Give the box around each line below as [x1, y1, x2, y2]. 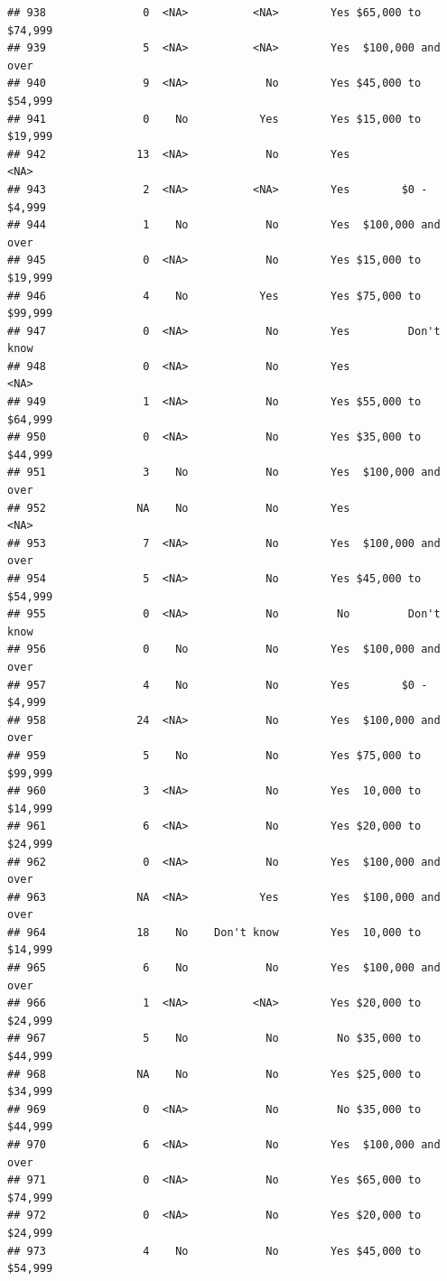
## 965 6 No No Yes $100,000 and [7, 961, 441, 975]
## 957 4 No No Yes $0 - [7, 678, 428, 692]
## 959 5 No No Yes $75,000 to [7, 748, 422, 762]
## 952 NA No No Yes [7, 501, 350, 515]
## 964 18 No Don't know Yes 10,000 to [7, 925, 422, 939]
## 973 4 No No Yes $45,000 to [7, 1244, 422, 1258]
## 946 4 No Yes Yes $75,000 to [7, 289, 422, 302]
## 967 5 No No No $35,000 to [7, 1032, 422, 1045]
